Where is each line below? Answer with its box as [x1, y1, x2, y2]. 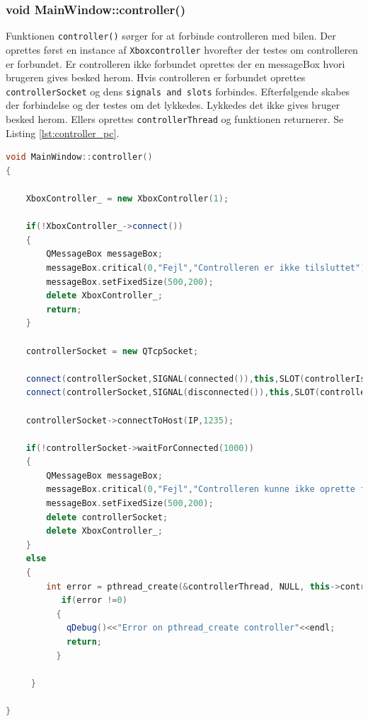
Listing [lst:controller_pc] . [6, 125, 120, 140]
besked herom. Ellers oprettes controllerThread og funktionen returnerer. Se [6, 111, 344, 126]
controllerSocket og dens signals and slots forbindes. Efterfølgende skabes [6, 83, 350, 98]
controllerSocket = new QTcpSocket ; [25, 346, 199, 356]
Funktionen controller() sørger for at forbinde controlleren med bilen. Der [6, 28, 336, 43]
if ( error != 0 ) [61, 595, 127, 606]
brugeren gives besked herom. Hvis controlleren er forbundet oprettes [6, 70, 306, 85]
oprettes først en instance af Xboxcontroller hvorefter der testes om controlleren [6, 42, 358, 57]
